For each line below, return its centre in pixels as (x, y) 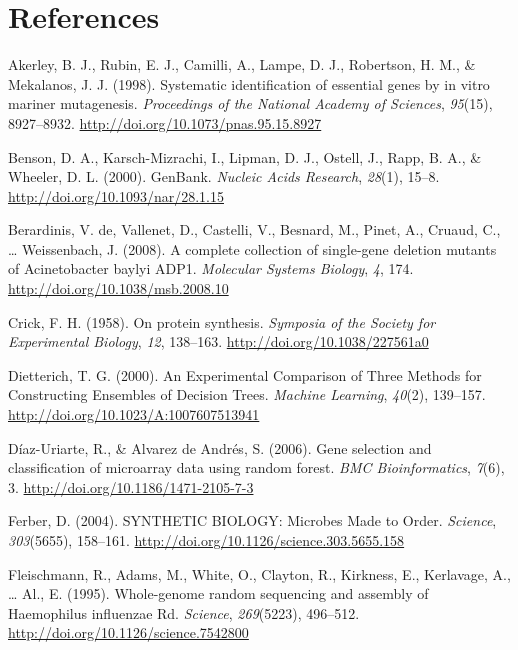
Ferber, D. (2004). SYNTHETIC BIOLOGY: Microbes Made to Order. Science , (252, 520)
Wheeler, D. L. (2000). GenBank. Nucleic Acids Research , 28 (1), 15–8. (224, 176)
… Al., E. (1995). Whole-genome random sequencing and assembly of (218, 593)
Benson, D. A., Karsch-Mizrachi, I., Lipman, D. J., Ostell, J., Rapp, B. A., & (245, 156)
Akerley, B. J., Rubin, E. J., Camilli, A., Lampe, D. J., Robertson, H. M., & (242, 64)
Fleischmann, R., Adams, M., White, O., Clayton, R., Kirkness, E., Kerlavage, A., (259, 573)
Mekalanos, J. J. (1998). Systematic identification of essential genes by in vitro (249, 83)
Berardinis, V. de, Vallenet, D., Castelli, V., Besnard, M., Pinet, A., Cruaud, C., (254, 229)
